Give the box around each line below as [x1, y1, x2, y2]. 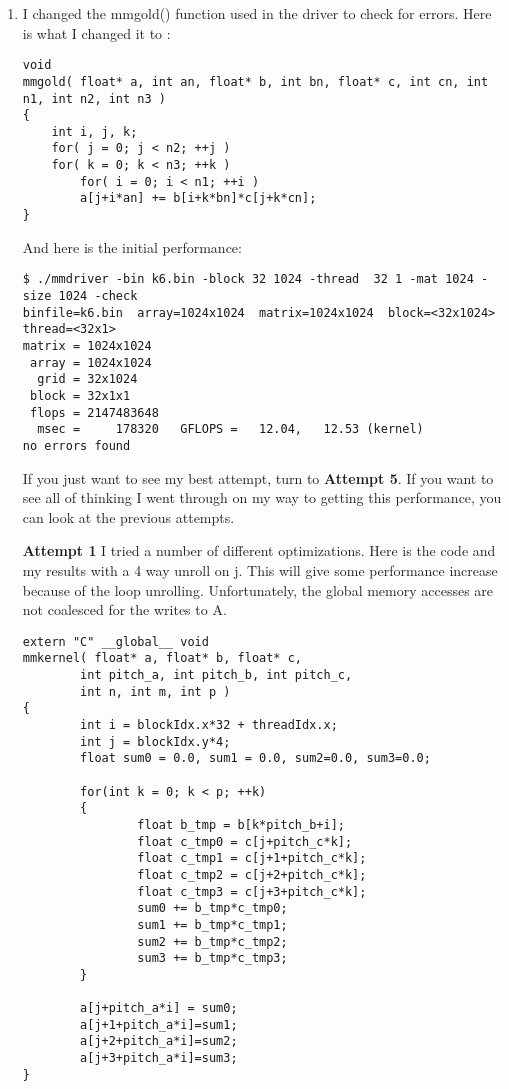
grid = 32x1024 [37, 372, 138, 387]
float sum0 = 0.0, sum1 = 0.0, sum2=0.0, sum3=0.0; [80, 751, 431, 766]
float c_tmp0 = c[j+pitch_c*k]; [137, 834, 353, 849]
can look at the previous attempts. [22, 506, 235, 527]
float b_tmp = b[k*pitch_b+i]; [137, 817, 345, 832]
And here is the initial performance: [22, 236, 242, 257]
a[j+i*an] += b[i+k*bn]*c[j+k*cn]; [80, 191, 317, 206]
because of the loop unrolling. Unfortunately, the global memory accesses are [22, 579, 494, 600]
